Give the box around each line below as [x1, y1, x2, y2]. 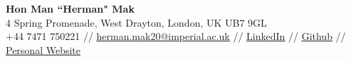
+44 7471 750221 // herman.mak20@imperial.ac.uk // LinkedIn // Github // [6, 29, 346, 43]
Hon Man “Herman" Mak [6, 1, 135, 15]
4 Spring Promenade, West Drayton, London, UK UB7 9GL [6, 15, 267, 29]
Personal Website [6, 42, 80, 57]
